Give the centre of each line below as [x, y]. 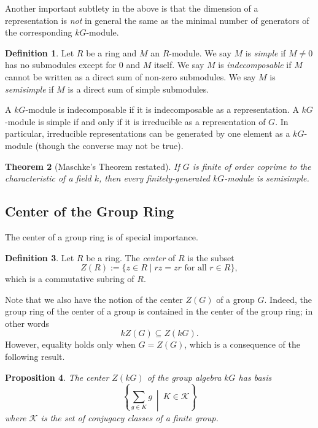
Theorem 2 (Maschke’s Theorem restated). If [92, 166]
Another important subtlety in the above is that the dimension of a [132, 8]
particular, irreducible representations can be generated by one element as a [148, 133]
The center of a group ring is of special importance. [102, 236]
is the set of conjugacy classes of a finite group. [130, 418]
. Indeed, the [288, 299]
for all [196, 268]
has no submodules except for [61, 65]
